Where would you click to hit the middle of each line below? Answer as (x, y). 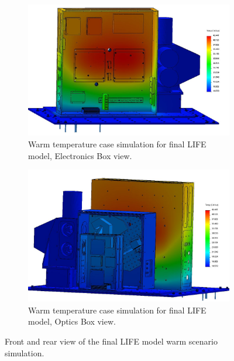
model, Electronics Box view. (80, 155)
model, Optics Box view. (72, 321)
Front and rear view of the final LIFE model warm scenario (111, 341)
